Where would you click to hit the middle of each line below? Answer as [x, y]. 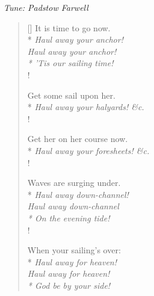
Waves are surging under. [74, 183]
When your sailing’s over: [74, 250]
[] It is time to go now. [69, 27]
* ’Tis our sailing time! [70, 63]
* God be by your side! [69, 285]
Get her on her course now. [78, 139]
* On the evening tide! [69, 217]
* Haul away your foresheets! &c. [88, 150]
